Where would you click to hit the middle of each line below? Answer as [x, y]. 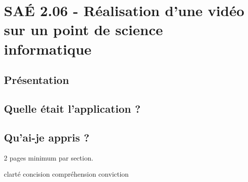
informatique [48, 49]
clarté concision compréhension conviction [67, 174]
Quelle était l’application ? [72, 108]
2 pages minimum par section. [49, 157]
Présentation [37, 80]
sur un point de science [84, 30]
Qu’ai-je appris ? [47, 137]
